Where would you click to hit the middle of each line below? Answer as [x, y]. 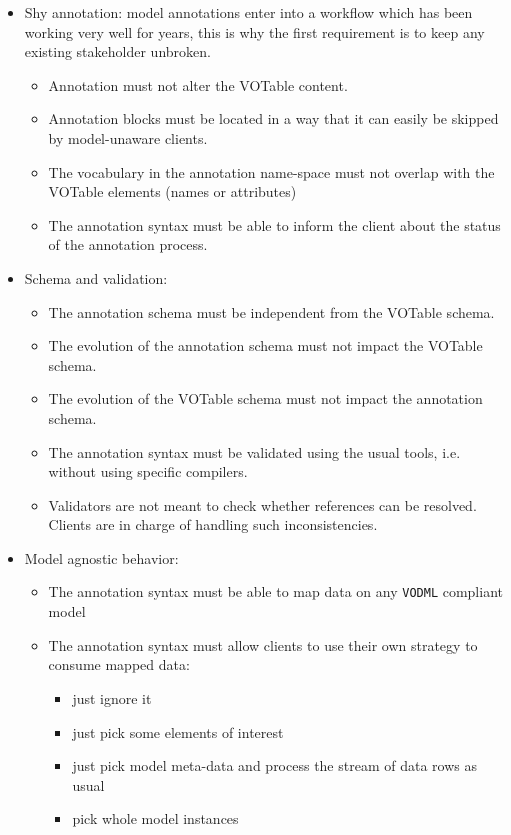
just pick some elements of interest [178, 731]
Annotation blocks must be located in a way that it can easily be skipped [273, 118]
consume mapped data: [119, 664]
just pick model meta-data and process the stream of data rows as [274, 765]
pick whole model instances [155, 818]
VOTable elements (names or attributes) [172, 191]
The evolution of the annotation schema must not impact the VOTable [265, 345]
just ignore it [112, 697]
